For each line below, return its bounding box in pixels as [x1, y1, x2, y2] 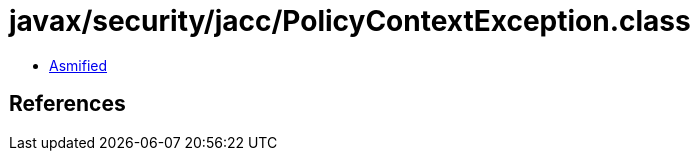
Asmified [49, 56, 108, 74]
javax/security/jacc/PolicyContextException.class [9, 4, 691, 38]
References [9, 91, 126, 117]
